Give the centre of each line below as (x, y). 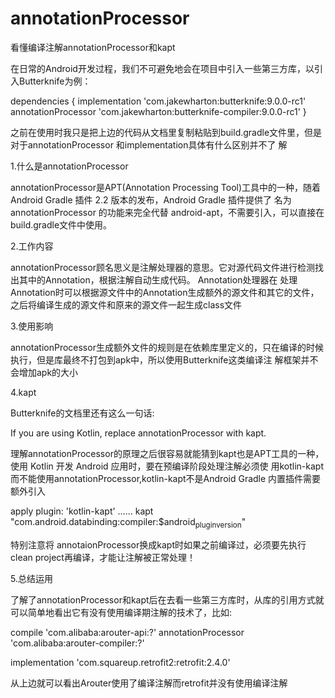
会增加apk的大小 (44, 372)
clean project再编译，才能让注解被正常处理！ (103, 557)
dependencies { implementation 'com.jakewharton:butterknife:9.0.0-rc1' (158, 101)
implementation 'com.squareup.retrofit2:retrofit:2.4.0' (120, 662)
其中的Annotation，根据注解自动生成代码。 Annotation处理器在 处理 (158, 279)
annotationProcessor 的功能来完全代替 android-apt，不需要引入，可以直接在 (167, 212)
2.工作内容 (32, 246)
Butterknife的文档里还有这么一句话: (82, 413)
